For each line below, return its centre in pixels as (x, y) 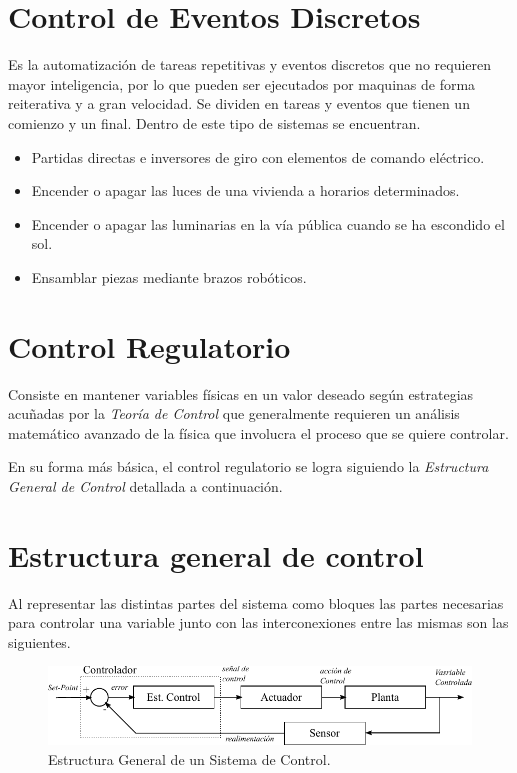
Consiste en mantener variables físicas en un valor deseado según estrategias (241, 393)
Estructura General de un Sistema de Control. (189, 758)
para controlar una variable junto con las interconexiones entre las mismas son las (258, 622)
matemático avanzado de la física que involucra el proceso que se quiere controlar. (258, 432)
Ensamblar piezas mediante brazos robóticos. (169, 276)
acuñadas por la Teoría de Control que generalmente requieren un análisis (234, 413)
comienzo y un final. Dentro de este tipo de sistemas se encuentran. (214, 122)
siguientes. (39, 641)
